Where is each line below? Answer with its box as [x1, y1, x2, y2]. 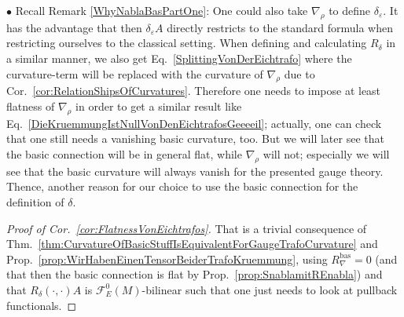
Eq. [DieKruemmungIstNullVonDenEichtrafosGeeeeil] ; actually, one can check [6, 115, 382, 131]
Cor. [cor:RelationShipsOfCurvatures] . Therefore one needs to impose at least [6, 82, 381, 99]
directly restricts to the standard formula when [167, 19, 393, 35]
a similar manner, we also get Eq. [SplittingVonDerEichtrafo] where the [6, 49, 352, 66]
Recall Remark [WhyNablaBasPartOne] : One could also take [15, 2, 308, 18]
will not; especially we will [263, 145, 390, 162]
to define [329, 2, 371, 18]
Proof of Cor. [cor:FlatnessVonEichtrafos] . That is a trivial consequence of [6, 220, 367, 236]
